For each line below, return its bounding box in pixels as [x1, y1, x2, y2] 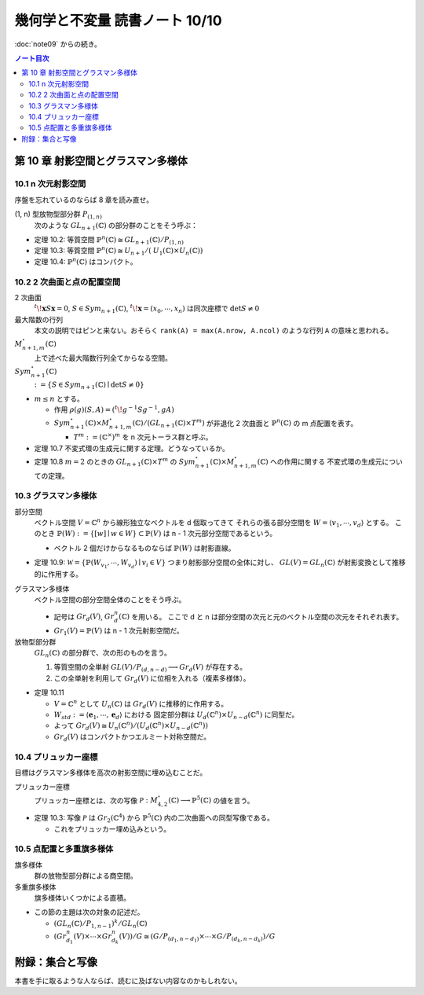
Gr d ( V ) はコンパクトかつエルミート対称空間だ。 [53, 732, 211, 743]
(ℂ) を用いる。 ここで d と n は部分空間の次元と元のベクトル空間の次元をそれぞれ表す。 [118, 611, 404, 621]
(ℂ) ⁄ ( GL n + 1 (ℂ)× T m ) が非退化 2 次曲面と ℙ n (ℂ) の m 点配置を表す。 [132, 417, 358, 430]
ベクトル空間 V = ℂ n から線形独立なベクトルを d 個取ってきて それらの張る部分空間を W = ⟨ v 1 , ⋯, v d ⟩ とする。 [34, 517, 393, 529]
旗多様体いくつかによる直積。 [34, 893, 131, 902]
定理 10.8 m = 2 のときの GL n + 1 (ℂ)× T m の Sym [34, 456, 196, 468]
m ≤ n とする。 [34, 394, 84, 403]
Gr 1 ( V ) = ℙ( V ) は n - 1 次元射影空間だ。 [53, 626, 184, 637]
